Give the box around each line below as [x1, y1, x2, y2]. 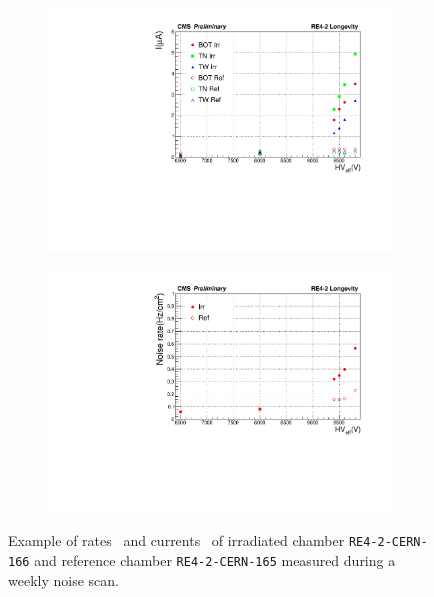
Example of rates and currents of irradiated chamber [8, 530, 345, 551]
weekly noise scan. [8, 569, 119, 590]
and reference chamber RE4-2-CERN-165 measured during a [34, 550, 396, 571]
